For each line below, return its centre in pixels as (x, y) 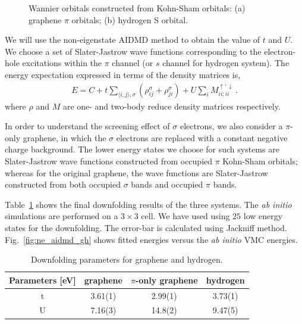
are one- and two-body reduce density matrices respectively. (172, 106)
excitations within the (62, 63)
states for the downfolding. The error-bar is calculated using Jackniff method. (146, 227)
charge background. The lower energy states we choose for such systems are (142, 149)
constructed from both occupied (63, 184)
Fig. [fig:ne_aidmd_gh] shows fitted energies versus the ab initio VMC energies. (151, 239)
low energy (263, 216)
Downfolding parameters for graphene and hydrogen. (127, 259)
